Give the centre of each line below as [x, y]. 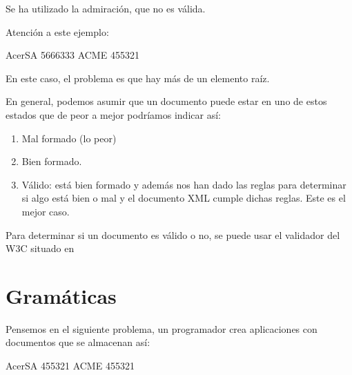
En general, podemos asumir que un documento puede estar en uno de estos [166, 101]
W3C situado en [40, 248]
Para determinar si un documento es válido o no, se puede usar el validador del [173, 234]
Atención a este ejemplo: [57, 31]
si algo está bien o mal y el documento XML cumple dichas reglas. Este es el [184, 198]
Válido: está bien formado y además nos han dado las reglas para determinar [184, 184]
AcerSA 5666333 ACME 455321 [72, 55]
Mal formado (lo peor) [69, 138]
